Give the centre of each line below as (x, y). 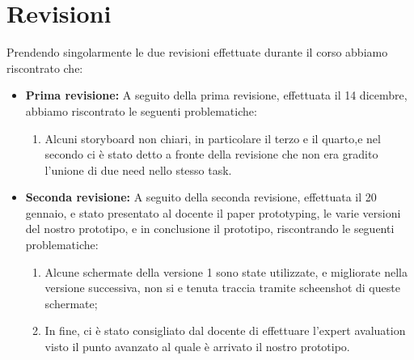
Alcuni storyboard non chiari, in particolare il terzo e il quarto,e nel (213, 138)
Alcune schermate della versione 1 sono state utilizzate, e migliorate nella (226, 271)
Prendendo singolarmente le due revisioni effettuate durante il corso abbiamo (197, 52)
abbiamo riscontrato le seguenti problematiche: (141, 110)
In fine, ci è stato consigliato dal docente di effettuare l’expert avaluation (225, 330)
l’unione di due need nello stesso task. (138, 169)
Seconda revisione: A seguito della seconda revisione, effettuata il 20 (201, 197)
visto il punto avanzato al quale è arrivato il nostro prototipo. (197, 347)
